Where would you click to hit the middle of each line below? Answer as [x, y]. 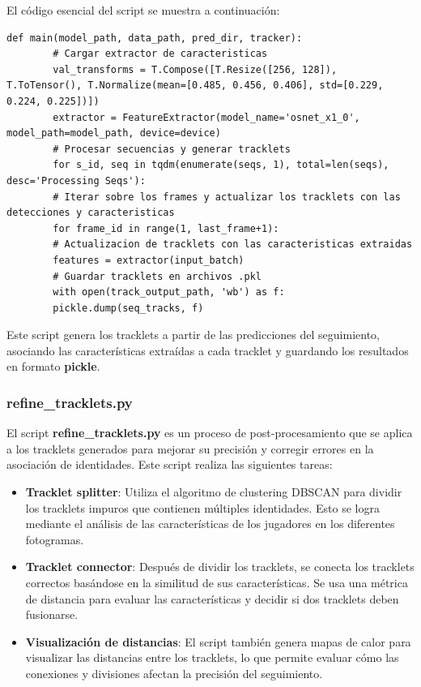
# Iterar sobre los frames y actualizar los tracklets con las [227, 197]
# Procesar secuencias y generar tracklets [172, 149]
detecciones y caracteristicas [91, 213]
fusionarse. [52, 614]
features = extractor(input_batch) [149, 260]
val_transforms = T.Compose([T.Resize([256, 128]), [195, 69]
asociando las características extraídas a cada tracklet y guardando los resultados [208, 350]
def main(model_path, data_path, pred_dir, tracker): [155, 38]
